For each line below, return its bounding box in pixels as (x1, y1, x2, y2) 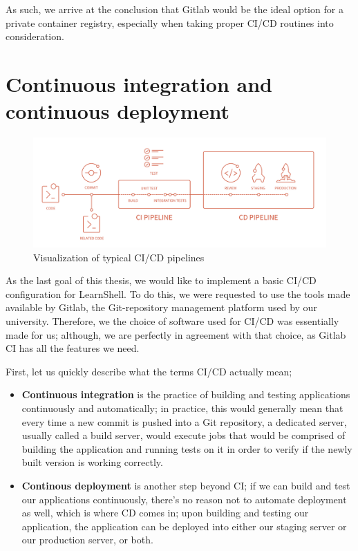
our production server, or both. (21, 532, 153, 547)
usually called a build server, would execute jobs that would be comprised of (21, 428, 346, 442)
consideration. (6, 29, 64, 44)
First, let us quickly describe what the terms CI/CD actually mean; (6, 364, 292, 378)
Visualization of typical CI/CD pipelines (33, 250, 205, 264)
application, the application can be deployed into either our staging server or (21, 519, 347, 533)
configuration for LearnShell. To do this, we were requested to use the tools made (6, 286, 350, 301)
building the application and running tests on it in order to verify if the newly (21, 441, 352, 456)
